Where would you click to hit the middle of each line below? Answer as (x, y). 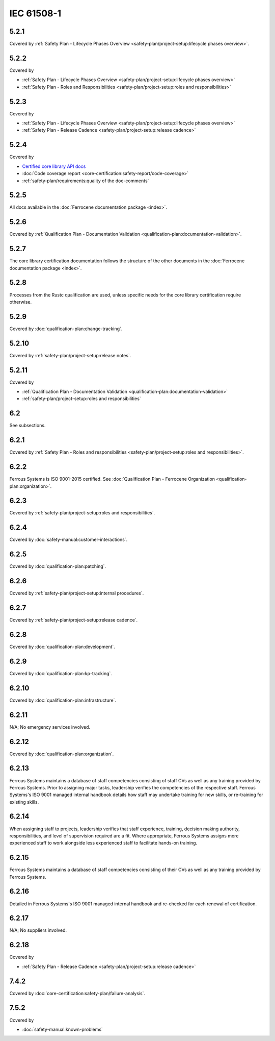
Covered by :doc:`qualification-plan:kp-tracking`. (61, 673)
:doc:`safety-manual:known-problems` (62, 1029)
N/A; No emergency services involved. (50, 727)
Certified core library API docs (54, 166)
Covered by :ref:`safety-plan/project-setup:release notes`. (70, 355)
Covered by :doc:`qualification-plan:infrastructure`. (63, 700)
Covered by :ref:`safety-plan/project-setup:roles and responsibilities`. (82, 513)
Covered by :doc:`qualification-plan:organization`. (62, 754)
